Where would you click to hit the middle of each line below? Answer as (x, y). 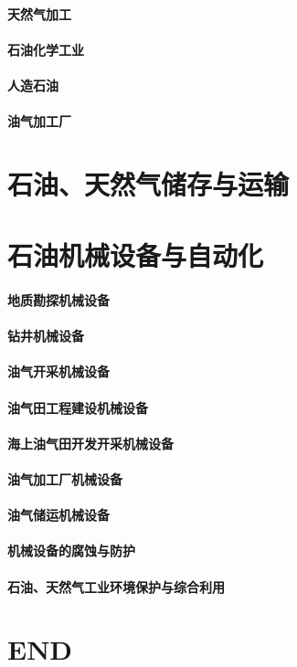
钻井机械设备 (46, 336)
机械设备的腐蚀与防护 (71, 551)
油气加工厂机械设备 (65, 479)
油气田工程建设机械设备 (78, 407)
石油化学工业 (46, 49)
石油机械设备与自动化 (136, 255)
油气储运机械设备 (58, 515)
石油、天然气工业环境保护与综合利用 (116, 586)
